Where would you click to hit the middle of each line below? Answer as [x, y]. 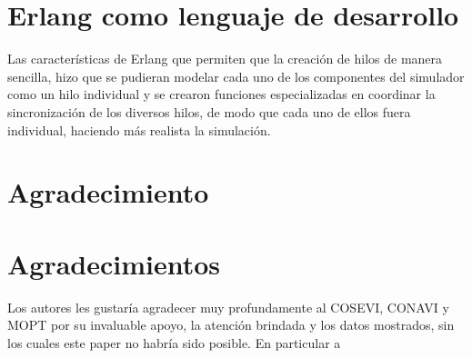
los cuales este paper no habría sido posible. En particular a [174, 342]
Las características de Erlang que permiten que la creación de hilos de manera [225, 59]
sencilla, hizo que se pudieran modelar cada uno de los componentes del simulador [236, 76]
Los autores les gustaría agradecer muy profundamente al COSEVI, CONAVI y [228, 307]
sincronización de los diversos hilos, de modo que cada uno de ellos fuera [209, 111]
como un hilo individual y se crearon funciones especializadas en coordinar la [221, 94]
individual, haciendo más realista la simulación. [139, 129]
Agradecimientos [114, 263]
